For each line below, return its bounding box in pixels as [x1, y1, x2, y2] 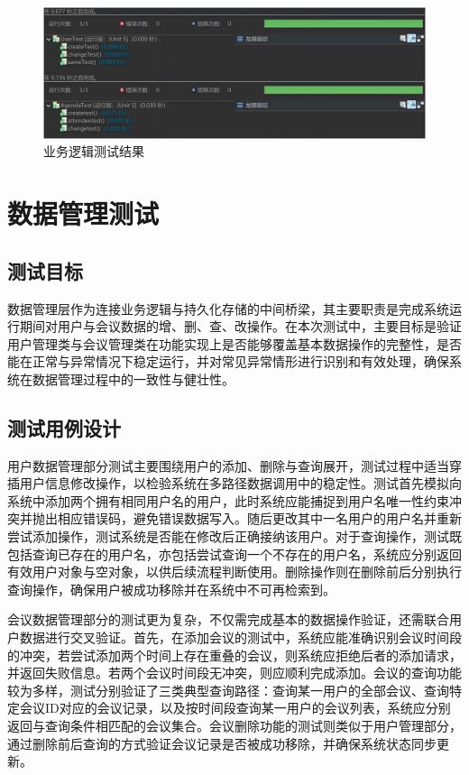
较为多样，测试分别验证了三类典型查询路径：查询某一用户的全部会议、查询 [7, 680, 449, 699]
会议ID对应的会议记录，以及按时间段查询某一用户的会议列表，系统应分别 [19, 698, 451, 717]
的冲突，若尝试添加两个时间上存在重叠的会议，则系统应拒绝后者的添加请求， [7, 645, 462, 664]
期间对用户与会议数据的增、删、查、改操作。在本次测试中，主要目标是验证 [19, 317, 462, 336]
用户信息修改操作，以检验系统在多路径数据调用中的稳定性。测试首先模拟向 [19, 474, 462, 493]
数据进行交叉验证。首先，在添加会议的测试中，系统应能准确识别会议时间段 [19, 628, 462, 647]
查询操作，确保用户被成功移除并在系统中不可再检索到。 [7, 579, 336, 598]
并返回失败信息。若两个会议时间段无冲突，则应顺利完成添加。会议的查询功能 [7, 663, 462, 682]
